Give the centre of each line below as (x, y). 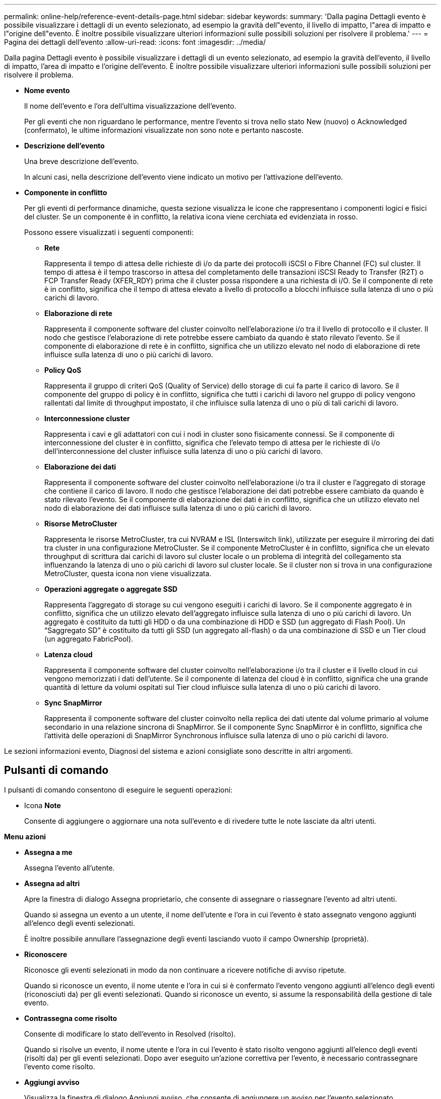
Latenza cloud (68, 654)
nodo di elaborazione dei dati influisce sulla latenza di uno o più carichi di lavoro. (178, 508)
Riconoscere (46, 954)
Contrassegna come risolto (71, 1018)
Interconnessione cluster (87, 418)
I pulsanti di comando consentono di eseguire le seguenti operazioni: (118, 790)
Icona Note (43, 805)
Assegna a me (48, 852)
